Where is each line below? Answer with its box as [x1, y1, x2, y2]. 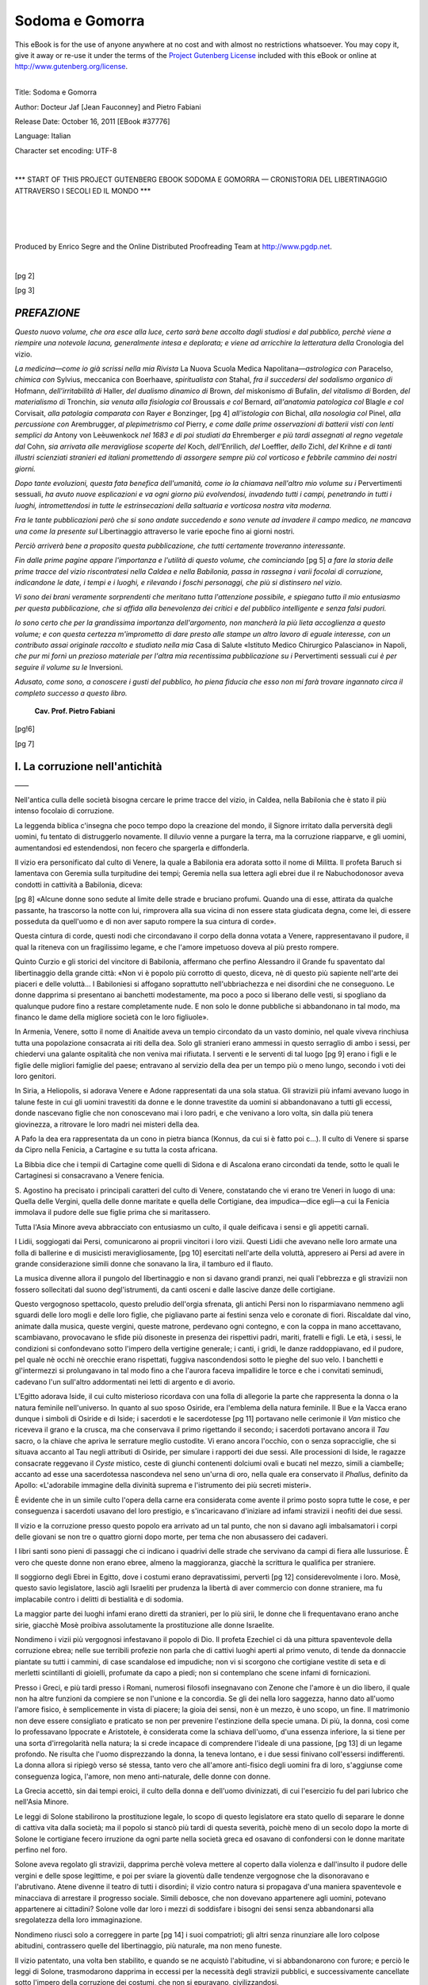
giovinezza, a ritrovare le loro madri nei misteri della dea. [14, 1120, 200, 1129]
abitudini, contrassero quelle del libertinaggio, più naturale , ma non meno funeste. [14, 1941, 282, 1951]
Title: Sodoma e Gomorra [14, 87, 97, 97]
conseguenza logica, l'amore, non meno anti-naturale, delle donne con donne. [14, 1771, 271, 1781]
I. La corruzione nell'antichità [14, 759, 162, 773]
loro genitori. [14, 1072, 57, 1081]
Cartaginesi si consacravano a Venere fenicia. [14, 1171, 165, 1181]
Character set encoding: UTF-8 [14, 145, 117, 155]
